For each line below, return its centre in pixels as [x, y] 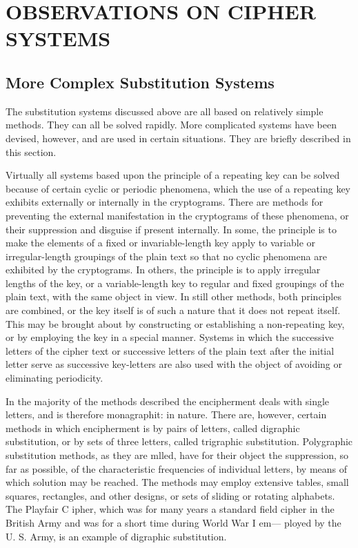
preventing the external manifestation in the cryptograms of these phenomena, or [177, 215]
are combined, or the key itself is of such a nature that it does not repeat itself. [173, 310]
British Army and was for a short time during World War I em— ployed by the [173, 522]
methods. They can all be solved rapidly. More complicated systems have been [171, 125]
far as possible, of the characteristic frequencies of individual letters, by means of [177, 468]
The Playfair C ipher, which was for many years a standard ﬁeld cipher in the [170, 509]
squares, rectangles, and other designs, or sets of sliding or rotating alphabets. [170, 495]
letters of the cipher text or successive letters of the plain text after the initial [170, 350]
